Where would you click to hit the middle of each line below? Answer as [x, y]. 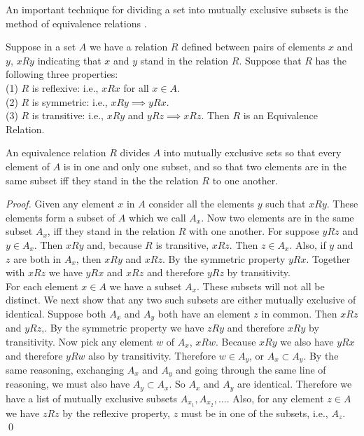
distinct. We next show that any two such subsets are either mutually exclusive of [181, 300]
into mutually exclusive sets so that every [252, 152]
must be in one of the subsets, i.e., [254, 413]
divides [135, 152]
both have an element [204, 313]
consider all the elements [202, 204]
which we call [157, 217]
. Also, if [308, 244]
